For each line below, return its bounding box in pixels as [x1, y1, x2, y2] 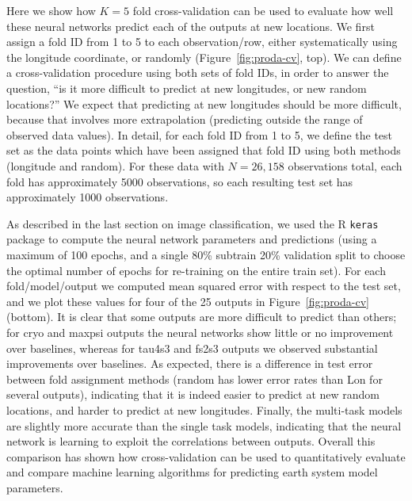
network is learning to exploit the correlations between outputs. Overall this [6, 433, 376, 449]
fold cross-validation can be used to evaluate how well [132, 2, 394, 18]
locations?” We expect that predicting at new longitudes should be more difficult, [6, 95, 402, 112]
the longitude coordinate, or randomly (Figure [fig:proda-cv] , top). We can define [6, 48, 402, 65]
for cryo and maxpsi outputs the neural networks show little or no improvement [6, 323, 394, 340]
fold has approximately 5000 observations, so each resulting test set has [6, 173, 353, 189]
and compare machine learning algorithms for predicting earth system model [6, 464, 378, 480]
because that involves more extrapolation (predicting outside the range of [6, 111, 363, 128]
